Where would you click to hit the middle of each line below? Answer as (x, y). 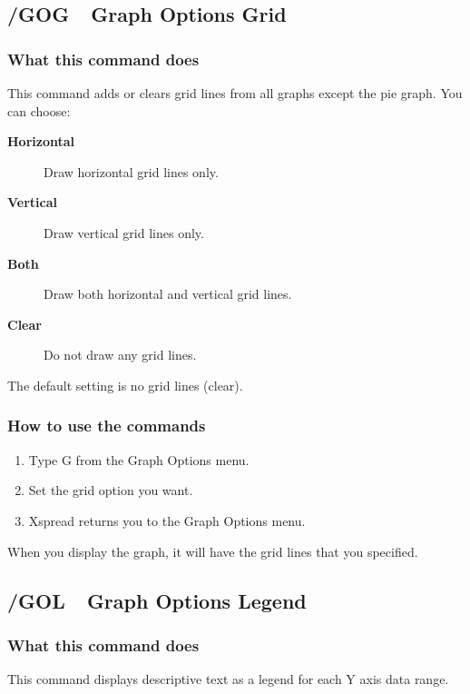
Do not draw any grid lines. (120, 355)
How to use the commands (107, 426)
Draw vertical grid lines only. (124, 232)
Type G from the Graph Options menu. (139, 459)
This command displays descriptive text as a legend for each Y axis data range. (228, 679)
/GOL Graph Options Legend (157, 600)
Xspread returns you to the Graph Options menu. (167, 520)
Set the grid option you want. (111, 490)
